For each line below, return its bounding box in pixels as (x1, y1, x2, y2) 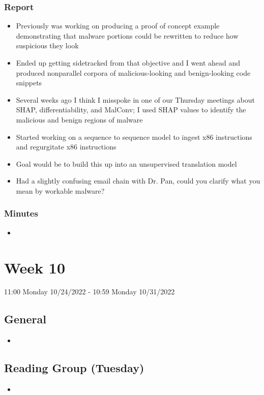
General (4, 311, 46, 327)
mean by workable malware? (16, 185, 105, 196)
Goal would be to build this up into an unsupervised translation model (16, 158, 237, 169)
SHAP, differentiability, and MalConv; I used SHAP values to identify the (16, 104, 246, 115)
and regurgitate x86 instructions (16, 141, 116, 152)
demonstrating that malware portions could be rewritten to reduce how (16, 30, 239, 41)
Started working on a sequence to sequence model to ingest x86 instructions (16, 131, 252, 142)
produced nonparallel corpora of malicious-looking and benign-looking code (16, 67, 251, 78)
